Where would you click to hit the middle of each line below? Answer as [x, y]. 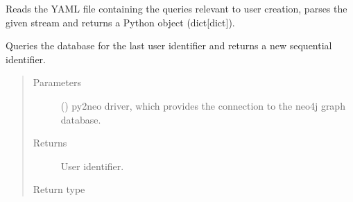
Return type [59, 189]
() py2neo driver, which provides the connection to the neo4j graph [203, 105]
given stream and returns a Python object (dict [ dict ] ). [120, 22]
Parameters [57, 82]
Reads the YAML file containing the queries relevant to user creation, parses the [176, 8]
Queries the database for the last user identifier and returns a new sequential [169, 45]
